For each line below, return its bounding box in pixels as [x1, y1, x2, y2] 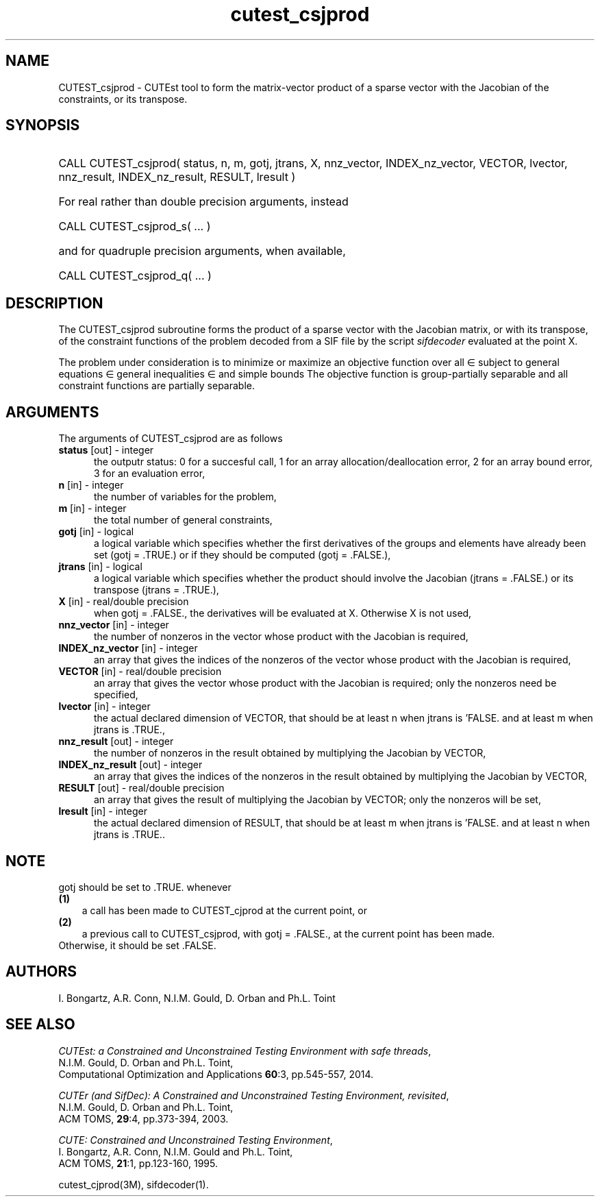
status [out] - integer [58, 444, 154, 456]
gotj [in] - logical [58, 526, 134, 538]
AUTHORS [5, 963, 77, 981]
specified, [94, 689, 138, 701]
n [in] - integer [58, 479, 124, 491]
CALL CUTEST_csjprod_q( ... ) [58, 269, 212, 283]
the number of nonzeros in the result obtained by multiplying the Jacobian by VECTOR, [94, 747, 486, 759]
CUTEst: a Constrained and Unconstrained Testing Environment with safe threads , [58, 1044, 432, 1057]
